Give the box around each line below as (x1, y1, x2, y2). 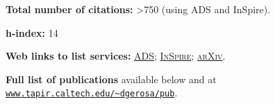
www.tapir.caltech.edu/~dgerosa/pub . (6, 85, 178, 100)
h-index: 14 (6, 25, 58, 40)
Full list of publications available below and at (6, 71, 217, 86)
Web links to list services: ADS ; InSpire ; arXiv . (6, 49, 226, 63)
